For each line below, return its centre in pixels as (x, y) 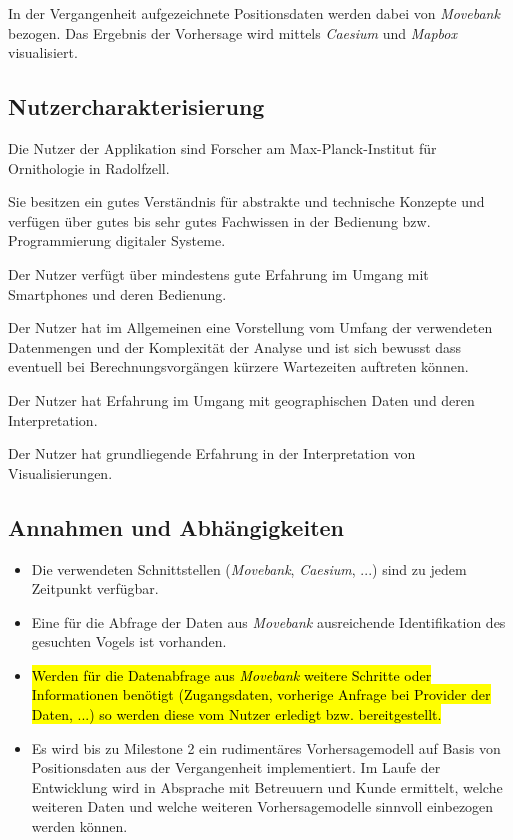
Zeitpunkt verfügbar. (95, 588)
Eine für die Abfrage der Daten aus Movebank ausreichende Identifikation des (268, 621)
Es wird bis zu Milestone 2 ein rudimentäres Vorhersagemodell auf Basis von (266, 747)
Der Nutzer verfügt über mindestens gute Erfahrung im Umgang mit (218, 273)
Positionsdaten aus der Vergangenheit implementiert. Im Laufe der (236, 767)
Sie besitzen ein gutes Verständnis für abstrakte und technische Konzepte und (246, 201)
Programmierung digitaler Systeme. (117, 240)
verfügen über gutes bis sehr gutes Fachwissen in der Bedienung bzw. (219, 220)
